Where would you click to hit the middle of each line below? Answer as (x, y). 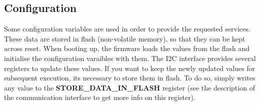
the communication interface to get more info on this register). (100, 97)
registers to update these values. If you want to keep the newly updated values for (130, 68)
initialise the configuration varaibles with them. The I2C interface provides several (130, 58)
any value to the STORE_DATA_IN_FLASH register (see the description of (129, 87)
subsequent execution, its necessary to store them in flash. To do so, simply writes (130, 78)
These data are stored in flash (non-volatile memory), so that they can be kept (125, 38)
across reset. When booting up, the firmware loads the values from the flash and (127, 48)
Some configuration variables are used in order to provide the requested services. (127, 29)
